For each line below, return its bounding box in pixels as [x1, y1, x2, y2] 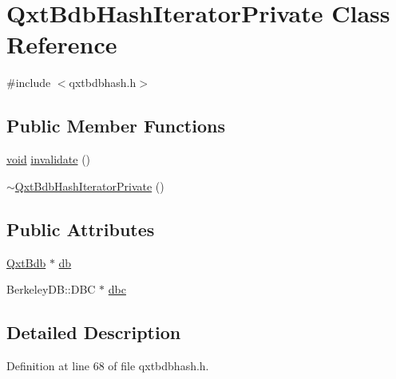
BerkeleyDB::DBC [6, 281, 96, 298]
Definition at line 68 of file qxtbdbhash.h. [6, 357, 209, 373]
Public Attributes [6, 216, 155, 241]
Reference [6, 28, 117, 61]
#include [6, 74, 51, 91]
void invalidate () [6, 151, 91, 168]
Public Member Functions [6, 113, 225, 138]
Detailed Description [6, 320, 181, 345]
